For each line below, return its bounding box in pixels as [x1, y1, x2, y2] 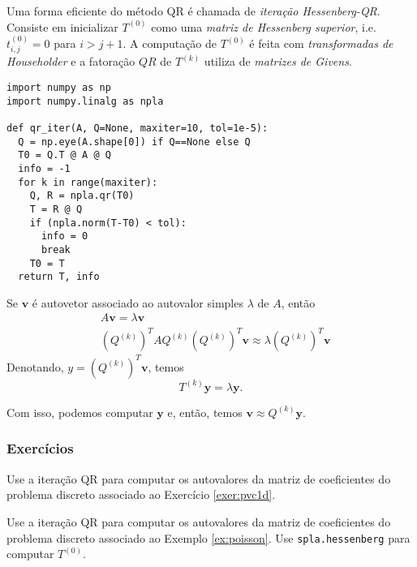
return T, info [18, 271, 100, 283]
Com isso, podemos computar [6, 403, 153, 420]
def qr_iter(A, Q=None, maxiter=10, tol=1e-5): [6, 122, 269, 134]
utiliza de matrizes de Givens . [204, 53, 352, 70]
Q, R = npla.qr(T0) [29, 190, 135, 202]
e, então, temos [167, 403, 243, 420]
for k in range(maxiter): [18, 176, 158, 188]
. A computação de [123, 35, 217, 51]
